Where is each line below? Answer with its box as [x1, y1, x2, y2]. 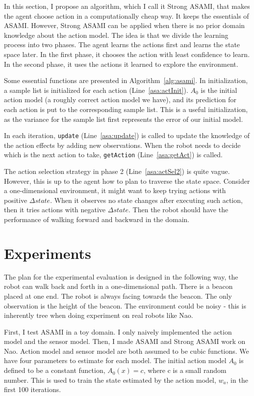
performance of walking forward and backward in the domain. [4, 214, 190, 224]
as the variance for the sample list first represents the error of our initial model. [4, 113, 243, 124]
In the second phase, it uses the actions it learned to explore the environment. [4, 58, 238, 69]
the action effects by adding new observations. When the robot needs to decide [4, 140, 241, 150]
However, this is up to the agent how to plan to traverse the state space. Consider [4, 175, 250, 186]
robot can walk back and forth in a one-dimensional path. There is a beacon [4, 281, 233, 291]
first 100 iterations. [4, 384, 61, 395]
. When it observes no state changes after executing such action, [50, 195, 243, 205]
